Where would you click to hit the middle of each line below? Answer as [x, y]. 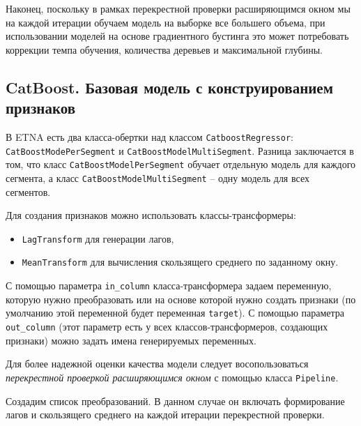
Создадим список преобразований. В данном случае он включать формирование [175, 401]
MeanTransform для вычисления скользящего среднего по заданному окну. [180, 262]
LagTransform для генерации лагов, [98, 238]
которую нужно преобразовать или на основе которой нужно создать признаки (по [181, 299]
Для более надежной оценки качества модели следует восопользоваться [157, 364]
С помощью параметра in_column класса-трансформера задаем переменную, [169, 286]
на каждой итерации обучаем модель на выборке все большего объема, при [166, 22]
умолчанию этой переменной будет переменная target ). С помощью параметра [175, 313]
